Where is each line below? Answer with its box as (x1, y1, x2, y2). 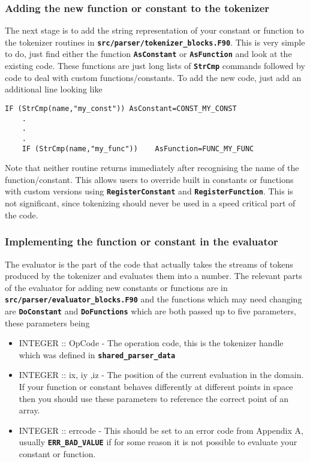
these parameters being (5, 316, 90, 329)
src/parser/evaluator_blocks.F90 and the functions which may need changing (5, 293, 302, 305)
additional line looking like (5, 83, 103, 95)
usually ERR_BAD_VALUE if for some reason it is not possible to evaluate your (19, 436, 297, 448)
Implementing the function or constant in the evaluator (5, 234, 278, 249)
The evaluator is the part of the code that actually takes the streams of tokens (5, 257, 293, 270)
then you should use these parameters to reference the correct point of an (19, 392, 289, 404)
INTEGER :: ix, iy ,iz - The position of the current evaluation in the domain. (19, 368, 304, 381)
